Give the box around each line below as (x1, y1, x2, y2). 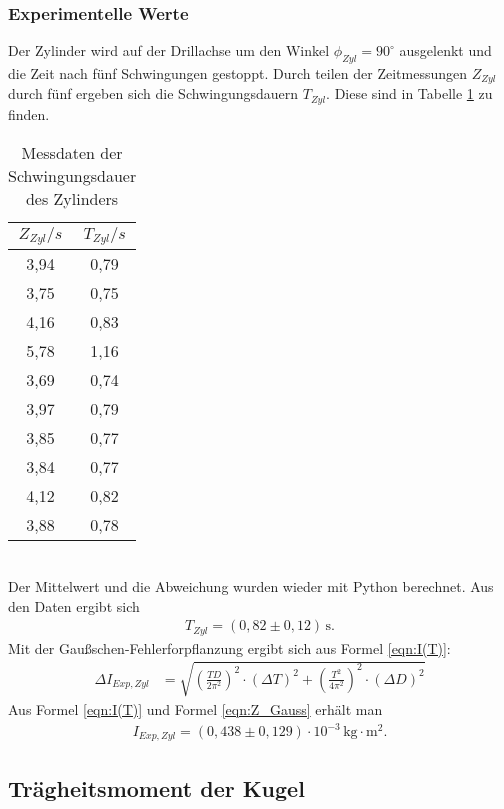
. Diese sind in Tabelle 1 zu (326, 83, 493, 104)
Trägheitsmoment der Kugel (8, 772, 305, 803)
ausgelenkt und (399, 40, 492, 61)
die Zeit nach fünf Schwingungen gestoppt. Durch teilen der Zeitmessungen (8, 63, 468, 84)
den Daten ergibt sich (8, 595, 140, 616)
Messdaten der (21, 140, 123, 164)
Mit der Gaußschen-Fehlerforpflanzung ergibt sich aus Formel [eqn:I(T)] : (8, 637, 451, 658)
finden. (8, 103, 50, 124)
